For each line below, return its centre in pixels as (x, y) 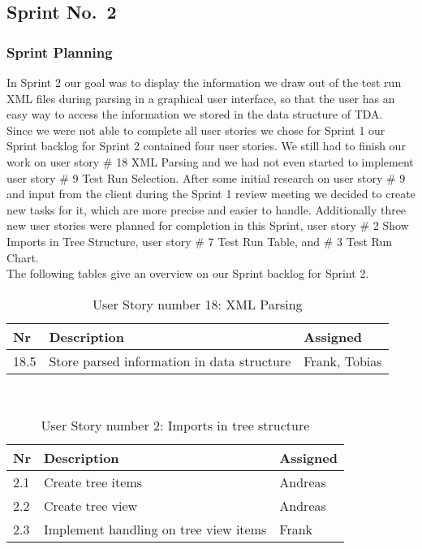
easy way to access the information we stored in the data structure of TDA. (195, 114)
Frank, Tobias (343, 361)
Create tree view (90, 506)
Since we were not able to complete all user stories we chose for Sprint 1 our (196, 130)
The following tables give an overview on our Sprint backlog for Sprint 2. (188, 273)
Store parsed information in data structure (170, 361)
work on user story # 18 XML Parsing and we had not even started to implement (210, 161)
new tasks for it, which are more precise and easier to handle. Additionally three (207, 209)
